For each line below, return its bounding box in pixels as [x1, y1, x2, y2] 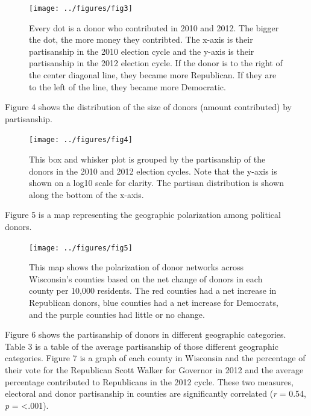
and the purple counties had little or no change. [29, 308, 205, 320]
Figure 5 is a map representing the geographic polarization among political [5, 208, 281, 221]
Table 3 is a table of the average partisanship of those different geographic [5, 340, 278, 352]
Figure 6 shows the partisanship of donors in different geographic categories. [5, 328, 286, 341]
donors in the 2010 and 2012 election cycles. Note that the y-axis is [29, 164, 277, 177]
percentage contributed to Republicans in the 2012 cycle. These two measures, [5, 375, 294, 388]
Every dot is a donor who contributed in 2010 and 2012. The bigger [29, 21, 279, 34]
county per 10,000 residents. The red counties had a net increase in [29, 284, 277, 297]
